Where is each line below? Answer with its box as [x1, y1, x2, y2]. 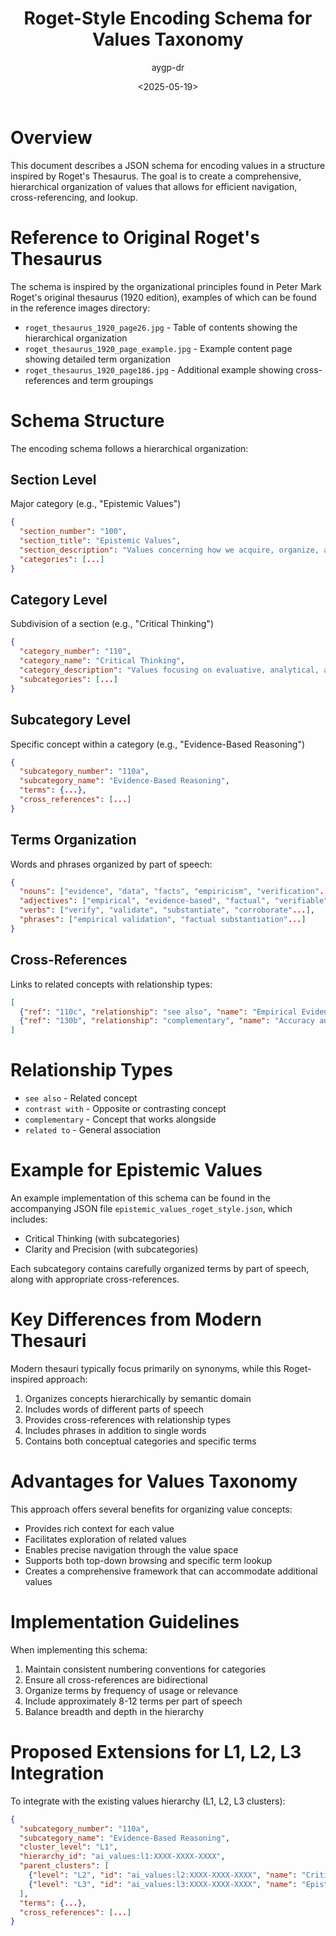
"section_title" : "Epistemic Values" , [19, 536, 182, 546]
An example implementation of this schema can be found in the [10, 1192, 271, 1204]
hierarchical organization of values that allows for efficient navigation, [10, 180, 298, 192]
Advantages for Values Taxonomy [10, 1470, 298, 1493]
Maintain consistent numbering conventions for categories [24, 1663, 267, 1675]
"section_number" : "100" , [19, 527, 128, 537]
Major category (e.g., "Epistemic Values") [10, 498, 182, 510]
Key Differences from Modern [10, 1308, 262, 1331]
